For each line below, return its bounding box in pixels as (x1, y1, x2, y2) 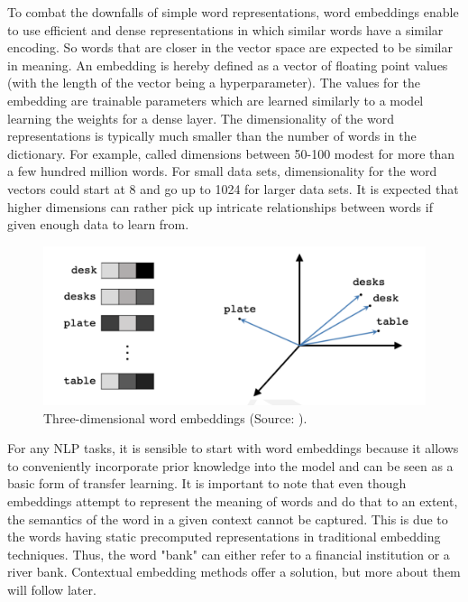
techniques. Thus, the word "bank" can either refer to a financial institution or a (7, 544, 450, 563)
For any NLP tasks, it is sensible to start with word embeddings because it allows (7, 439, 459, 458)
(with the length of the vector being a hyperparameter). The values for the (7, 73, 420, 92)
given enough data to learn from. (7, 215, 189, 234)
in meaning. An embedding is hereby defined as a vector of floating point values (7, 55, 448, 74)
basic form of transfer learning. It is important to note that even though (7, 474, 407, 493)
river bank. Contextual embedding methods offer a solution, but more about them (7, 562, 461, 581)
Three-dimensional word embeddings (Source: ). (43, 408, 307, 427)
